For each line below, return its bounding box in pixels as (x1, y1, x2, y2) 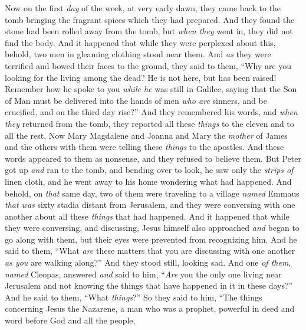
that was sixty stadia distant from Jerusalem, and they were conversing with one (5, 198, 295, 211)
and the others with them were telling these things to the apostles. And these (5, 141, 284, 153)
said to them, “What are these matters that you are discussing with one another (5, 244, 295, 257)
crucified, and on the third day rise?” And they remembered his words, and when (5, 106, 298, 118)
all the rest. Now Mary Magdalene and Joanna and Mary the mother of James (5, 129, 288, 141)
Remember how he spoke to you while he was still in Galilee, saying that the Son (5, 83, 297, 95)
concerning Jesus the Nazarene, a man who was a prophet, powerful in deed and (5, 302, 295, 315)
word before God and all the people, (5, 314, 136, 326)
